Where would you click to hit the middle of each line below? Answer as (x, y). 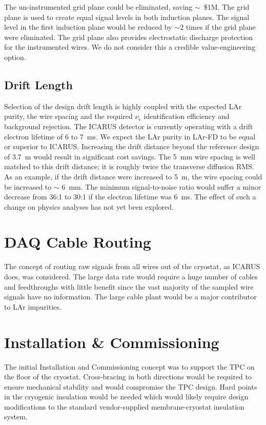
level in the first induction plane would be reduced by (88, 27)
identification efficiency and (187, 116)
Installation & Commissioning (112, 342)
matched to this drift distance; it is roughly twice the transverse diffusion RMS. (129, 166)
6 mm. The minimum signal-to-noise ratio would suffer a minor (161, 186)
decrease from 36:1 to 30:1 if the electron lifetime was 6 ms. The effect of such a (130, 197)
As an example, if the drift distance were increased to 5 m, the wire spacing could (133, 176)
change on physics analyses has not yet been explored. (89, 206)
